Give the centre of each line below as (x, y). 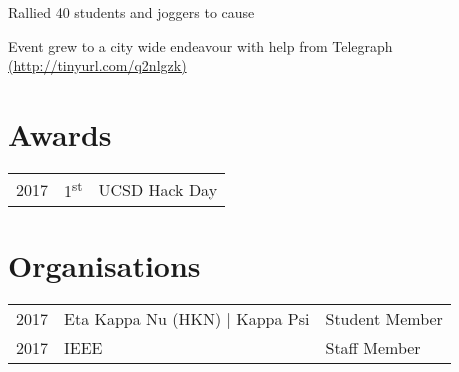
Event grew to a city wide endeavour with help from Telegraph (200, 45)
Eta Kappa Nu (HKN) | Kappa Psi (187, 319)
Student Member (384, 319)
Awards (60, 133)
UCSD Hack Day (158, 189)
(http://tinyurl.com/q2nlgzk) (97, 65)
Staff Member (373, 348)
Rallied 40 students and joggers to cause (131, 12)
